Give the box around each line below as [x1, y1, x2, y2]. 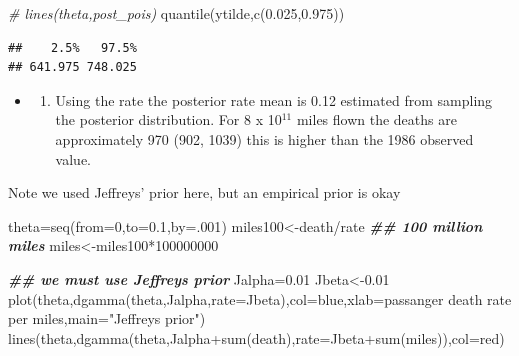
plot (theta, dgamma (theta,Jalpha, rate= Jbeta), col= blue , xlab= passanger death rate [8, 288, 512, 309]
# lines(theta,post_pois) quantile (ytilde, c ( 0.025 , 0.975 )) [8, 3, 345, 23]
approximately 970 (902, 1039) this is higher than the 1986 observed [55, 128, 474, 149]
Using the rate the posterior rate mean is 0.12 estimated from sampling [55, 89, 493, 110]
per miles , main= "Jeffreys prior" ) [8, 308, 206, 329]
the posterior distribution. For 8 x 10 [55, 109, 282, 130]
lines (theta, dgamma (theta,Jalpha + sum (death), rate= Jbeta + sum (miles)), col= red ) [8, 327, 505, 348]
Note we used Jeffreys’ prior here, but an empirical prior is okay [8, 182, 401, 203]
